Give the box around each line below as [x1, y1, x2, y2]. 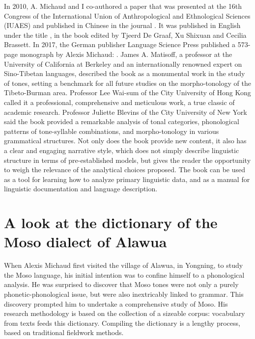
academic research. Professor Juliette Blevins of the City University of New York [4, 106, 247, 117]
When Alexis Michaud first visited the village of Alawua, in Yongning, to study [4, 260, 243, 270]
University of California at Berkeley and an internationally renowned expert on [4, 58, 242, 69]
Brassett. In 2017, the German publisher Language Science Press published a [4, 39, 236, 50]
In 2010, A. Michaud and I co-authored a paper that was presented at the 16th [4, 1, 242, 11]
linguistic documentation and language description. [4, 183, 158, 194]
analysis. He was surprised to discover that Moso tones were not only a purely [4, 279, 239, 289]
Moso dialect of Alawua [4, 232, 167, 252]
